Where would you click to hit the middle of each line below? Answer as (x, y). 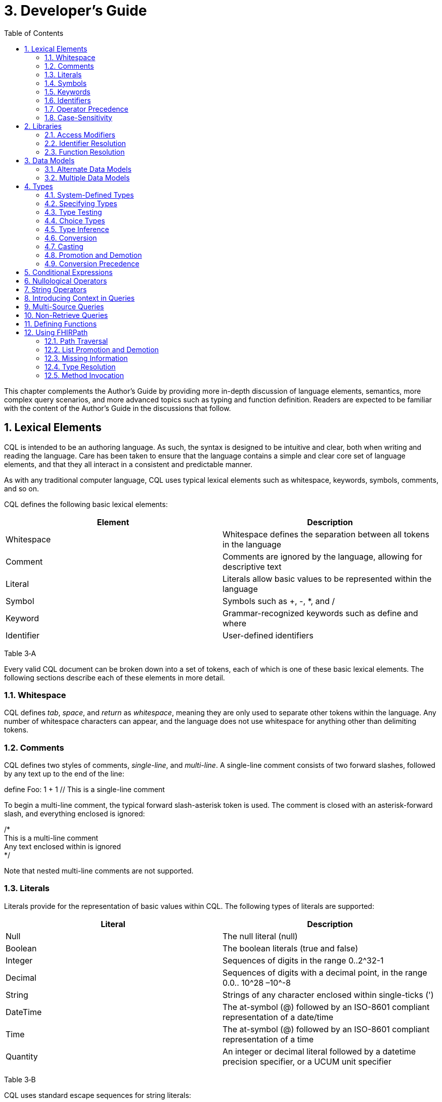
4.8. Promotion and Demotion (93, 255)
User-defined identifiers (268, 635)
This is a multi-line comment (51, 838)
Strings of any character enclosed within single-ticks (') (328, 995)
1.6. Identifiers (68, 100)
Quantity (22, 1056)
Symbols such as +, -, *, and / (279, 601)
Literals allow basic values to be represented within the (327, 579)
